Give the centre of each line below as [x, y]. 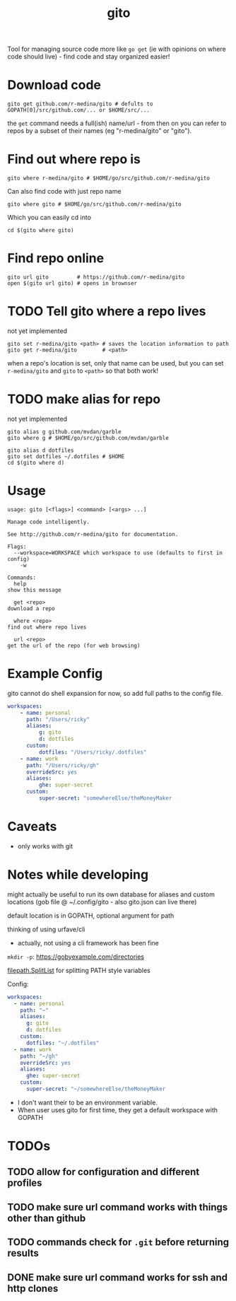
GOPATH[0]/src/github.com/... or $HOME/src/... [79, 110]
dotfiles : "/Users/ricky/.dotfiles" [93, 752]
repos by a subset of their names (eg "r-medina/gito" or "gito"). [100, 131]
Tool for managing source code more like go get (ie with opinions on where [117, 49]
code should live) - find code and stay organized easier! [89, 57]
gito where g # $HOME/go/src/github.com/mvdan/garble [88, 438]
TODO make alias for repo [84, 399]
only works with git [45, 846]
